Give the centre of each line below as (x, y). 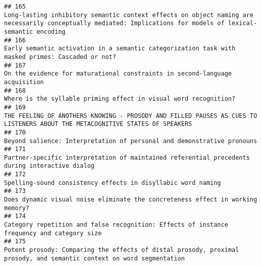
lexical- (243, 23)
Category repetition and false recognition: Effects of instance (116, 225)
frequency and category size (53, 233)
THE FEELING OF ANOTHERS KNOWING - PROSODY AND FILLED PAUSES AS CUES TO (131, 116)
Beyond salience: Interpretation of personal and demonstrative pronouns (131, 141)
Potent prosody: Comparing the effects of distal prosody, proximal (122, 250)
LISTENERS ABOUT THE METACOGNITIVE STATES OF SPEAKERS (98, 124)
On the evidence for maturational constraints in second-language (118, 74)
